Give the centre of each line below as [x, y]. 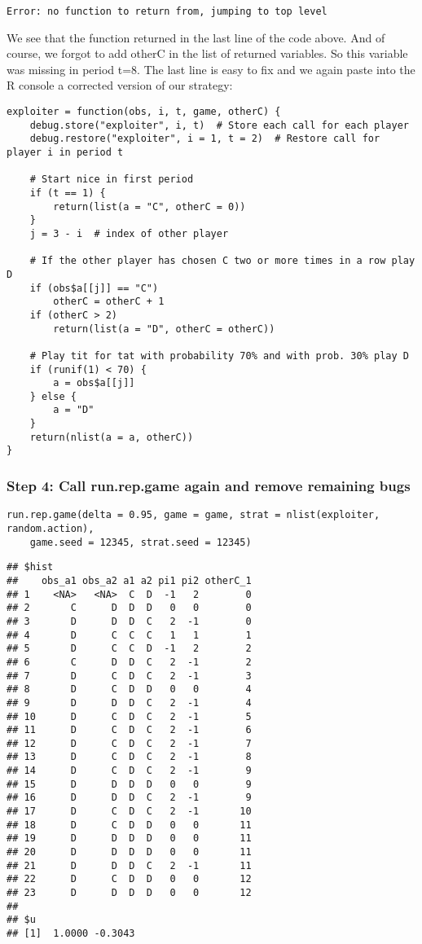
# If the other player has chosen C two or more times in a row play [222, 261]
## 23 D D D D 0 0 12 [129, 893]
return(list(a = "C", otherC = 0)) [149, 206]
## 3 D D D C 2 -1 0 [129, 621]
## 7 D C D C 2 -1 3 [129, 676]
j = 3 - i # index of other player [129, 233]
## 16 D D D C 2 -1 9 [129, 798]
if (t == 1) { [68, 193]
